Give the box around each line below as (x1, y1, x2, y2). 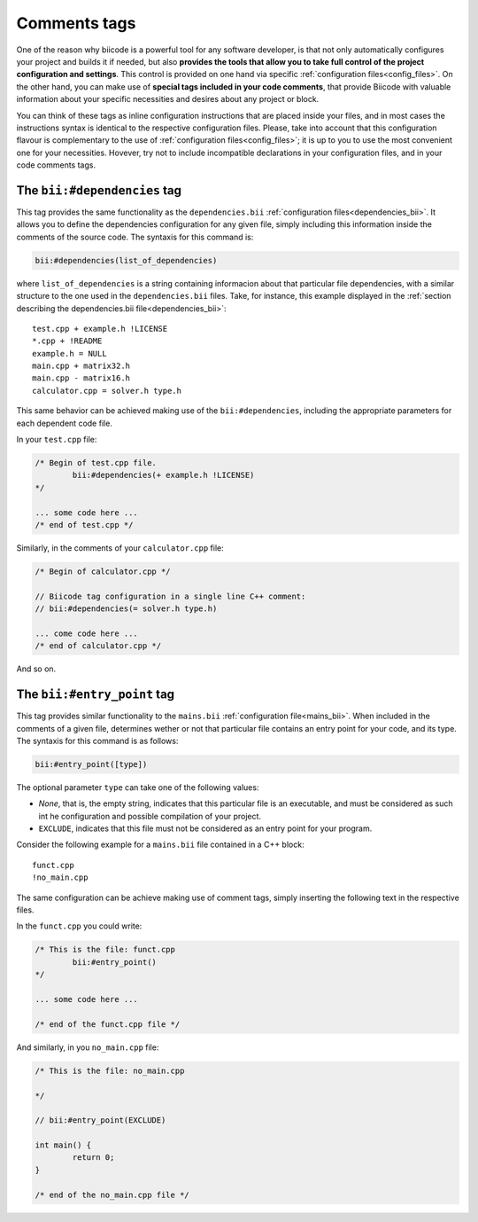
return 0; (72, 1153, 115, 1163)
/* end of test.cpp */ (35, 520, 134, 529)
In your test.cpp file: (16, 435, 97, 445)
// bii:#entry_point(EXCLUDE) (35, 1116, 166, 1125)
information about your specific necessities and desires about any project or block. (16, 94, 320, 105)
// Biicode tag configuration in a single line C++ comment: (35, 591, 306, 601)
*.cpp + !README (32, 336, 103, 346)
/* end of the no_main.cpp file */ (35, 1189, 189, 1200)
